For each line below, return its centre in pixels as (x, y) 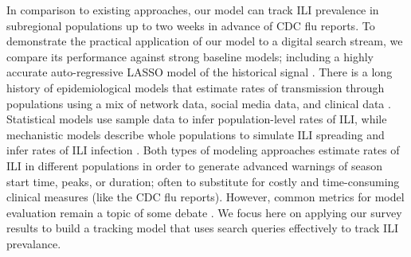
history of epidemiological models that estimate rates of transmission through (196, 87)
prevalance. (34, 243)
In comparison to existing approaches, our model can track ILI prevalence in (193, 10)
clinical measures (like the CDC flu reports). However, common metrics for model (205, 197)
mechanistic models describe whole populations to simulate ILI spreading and (196, 134)
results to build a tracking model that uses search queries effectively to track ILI (202, 228)
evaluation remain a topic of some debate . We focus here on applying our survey (204, 212)
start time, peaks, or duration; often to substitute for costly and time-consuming (203, 181)
